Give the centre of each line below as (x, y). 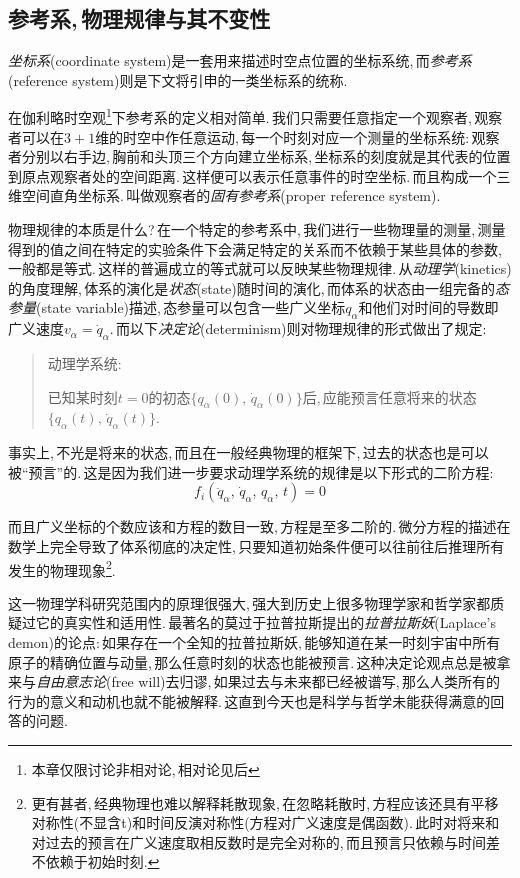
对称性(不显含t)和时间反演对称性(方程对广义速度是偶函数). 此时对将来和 (265, 822)
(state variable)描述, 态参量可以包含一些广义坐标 (191, 307)
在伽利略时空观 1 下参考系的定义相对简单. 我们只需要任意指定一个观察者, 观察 (255, 116)
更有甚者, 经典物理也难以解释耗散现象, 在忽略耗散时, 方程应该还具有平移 (265, 802)
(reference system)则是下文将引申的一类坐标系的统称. (178, 79)
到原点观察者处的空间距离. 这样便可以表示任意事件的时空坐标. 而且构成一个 (252, 175)
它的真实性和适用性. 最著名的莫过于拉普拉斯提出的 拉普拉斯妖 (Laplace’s (265, 622)
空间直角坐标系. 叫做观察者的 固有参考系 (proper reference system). (231, 195)
